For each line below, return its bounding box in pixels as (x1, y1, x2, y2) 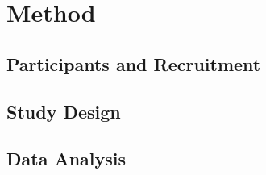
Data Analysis (6, 146, 127, 171)
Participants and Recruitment (6, 51, 261, 76)
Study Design (6, 98, 121, 123)
